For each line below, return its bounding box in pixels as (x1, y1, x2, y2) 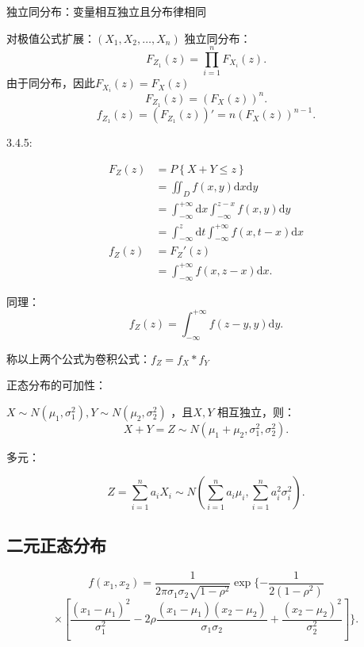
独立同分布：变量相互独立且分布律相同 (6, 3, 206, 19)
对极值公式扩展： (6, 29, 95, 46)
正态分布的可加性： (6, 377, 106, 393)
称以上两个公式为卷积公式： (6, 350, 151, 366)
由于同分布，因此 (6, 75, 95, 91)
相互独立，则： (216, 403, 295, 419)
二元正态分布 (6, 532, 106, 557)
